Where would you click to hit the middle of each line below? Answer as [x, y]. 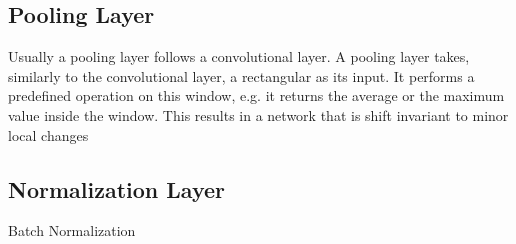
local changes [48, 134]
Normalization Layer [116, 188]
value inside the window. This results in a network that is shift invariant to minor [258, 114]
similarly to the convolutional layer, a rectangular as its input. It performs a [241, 75]
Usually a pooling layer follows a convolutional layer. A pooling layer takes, [239, 56]
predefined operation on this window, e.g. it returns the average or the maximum [256, 95]
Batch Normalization [72, 230]
